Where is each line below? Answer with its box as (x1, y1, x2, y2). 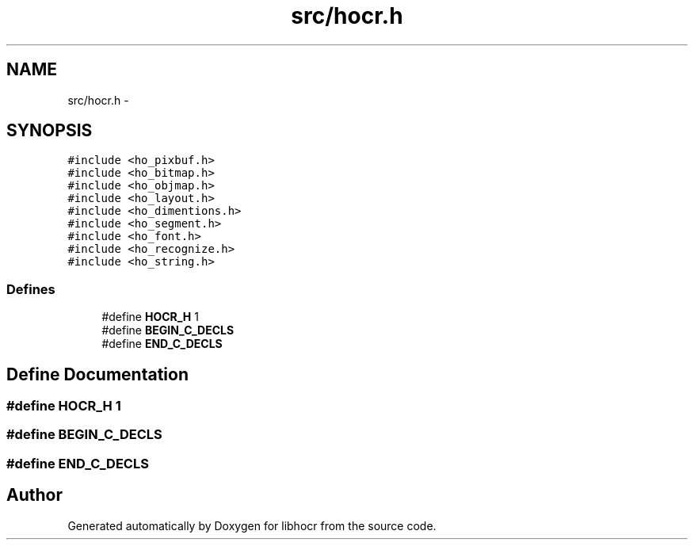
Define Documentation (6, 364, 189, 384)
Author (6, 485, 63, 506)
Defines (6, 281, 55, 297)
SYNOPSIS (6, 120, 93, 141)
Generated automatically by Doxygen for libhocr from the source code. (67, 518, 437, 533)
